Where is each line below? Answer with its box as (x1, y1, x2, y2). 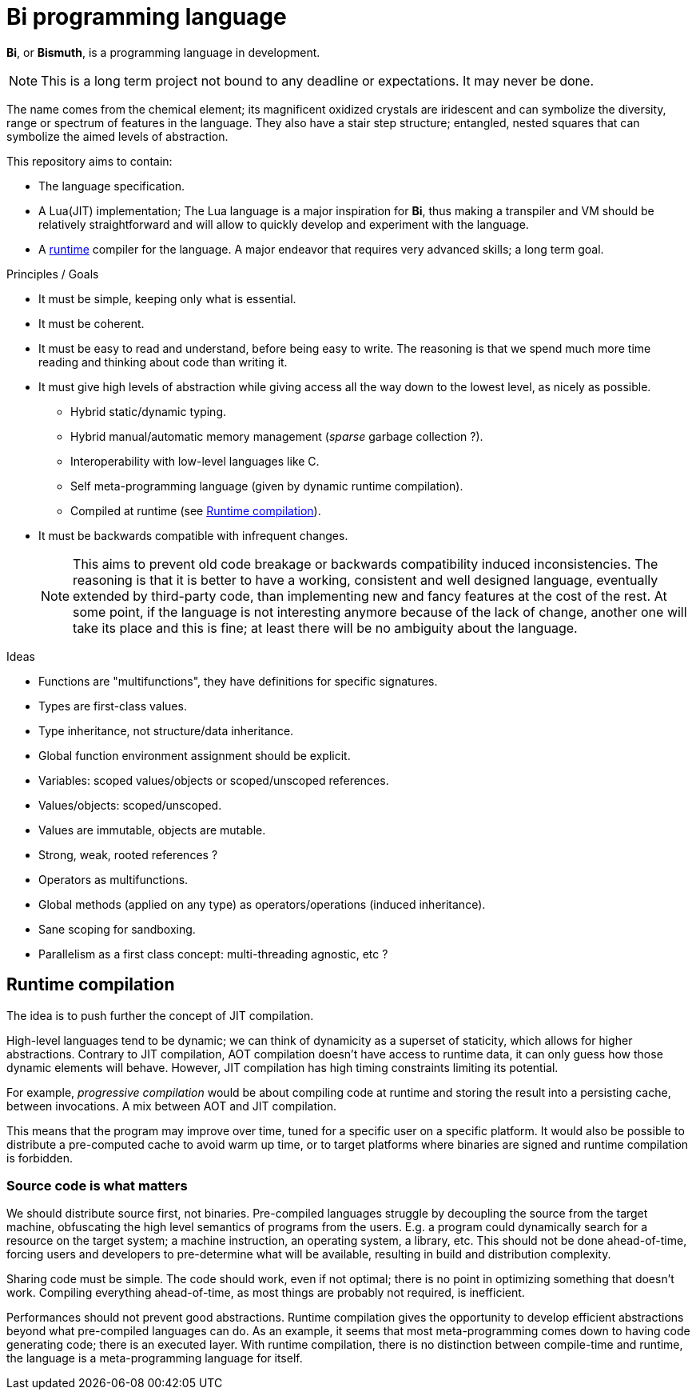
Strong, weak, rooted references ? (38, 847, 218, 862)
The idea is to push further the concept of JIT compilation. (6, 1008, 314, 1022)
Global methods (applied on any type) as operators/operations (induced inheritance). (38, 897, 486, 911)
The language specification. (38, 178, 185, 193)
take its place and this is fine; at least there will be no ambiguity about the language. (73, 619, 578, 636)
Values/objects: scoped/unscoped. (38, 798, 222, 812)
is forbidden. (6, 1150, 73, 1165)
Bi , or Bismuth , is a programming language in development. (6, 45, 320, 59)
